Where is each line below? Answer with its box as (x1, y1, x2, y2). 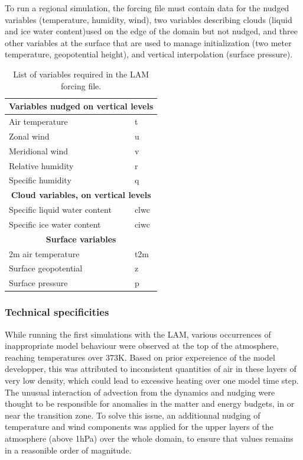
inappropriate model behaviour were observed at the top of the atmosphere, (5, 339, 279, 352)
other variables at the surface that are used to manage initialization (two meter (5, 36, 292, 48)
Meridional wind (9, 144, 69, 157)
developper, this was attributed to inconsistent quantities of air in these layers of (5, 362, 297, 375)
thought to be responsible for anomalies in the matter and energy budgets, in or (5, 397, 295, 410)
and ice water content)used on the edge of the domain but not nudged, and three (5, 25, 298, 37)
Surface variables (45, 232, 116, 245)
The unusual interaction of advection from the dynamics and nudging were (5, 386, 275, 398)
